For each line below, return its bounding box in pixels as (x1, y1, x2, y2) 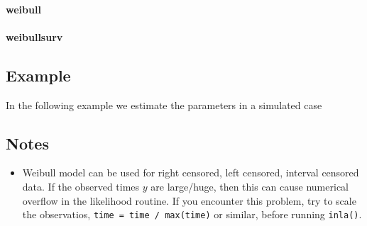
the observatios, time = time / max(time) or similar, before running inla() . (22, 207, 362, 222)
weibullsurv (6, 29, 63, 44)
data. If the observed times (22, 179, 140, 193)
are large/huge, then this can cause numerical (150, 179, 349, 193)
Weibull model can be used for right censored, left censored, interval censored (22, 165, 359, 180)
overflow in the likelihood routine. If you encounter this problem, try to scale (22, 193, 356, 208)
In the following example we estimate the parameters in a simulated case (6, 97, 322, 112)
